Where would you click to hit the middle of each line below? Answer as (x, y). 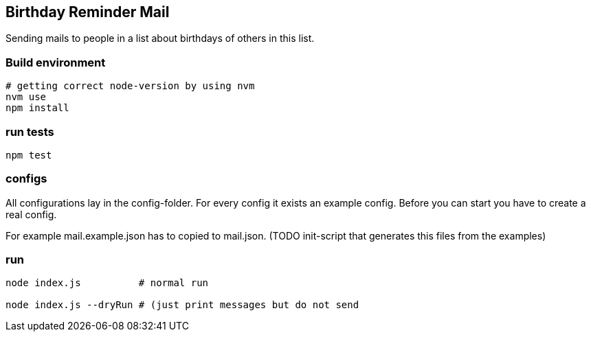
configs (26, 179)
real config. (31, 214)
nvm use (26, 97)
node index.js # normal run (107, 283)
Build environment (56, 62)
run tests (30, 131)
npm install (37, 108)
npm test (29, 155)
